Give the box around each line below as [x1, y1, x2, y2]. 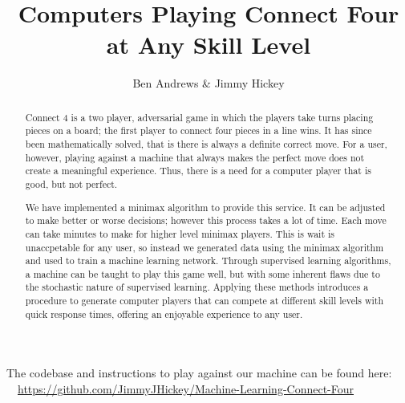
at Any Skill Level [106, 28, 311, 61]
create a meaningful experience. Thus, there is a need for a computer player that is [25, 164, 371, 177]
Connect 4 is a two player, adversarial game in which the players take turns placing [25, 110, 374, 124]
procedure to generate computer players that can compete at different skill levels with [25, 294, 384, 307]
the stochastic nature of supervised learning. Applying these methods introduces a [25, 280, 369, 294]
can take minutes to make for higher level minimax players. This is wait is [25, 226, 334, 240]
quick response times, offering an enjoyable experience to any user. [25, 307, 303, 320]
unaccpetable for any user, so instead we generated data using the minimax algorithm [25, 240, 384, 254]
